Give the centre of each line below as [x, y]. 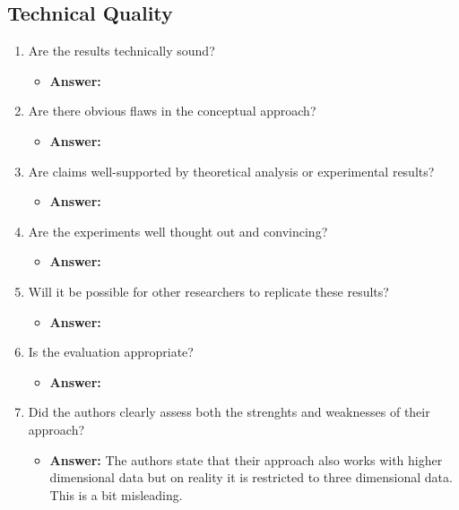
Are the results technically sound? [121, 51]
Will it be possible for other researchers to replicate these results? [208, 291]
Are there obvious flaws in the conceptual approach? [172, 111]
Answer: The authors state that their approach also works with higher [246, 459]
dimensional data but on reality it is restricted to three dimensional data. [251, 477]
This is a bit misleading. [116, 494]
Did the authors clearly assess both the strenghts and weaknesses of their [229, 412]
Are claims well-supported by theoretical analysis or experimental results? [231, 171]
